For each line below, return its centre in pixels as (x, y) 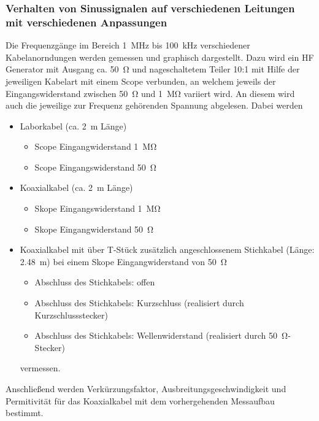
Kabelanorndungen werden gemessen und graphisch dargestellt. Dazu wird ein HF (160, 57)
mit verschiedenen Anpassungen (86, 22)
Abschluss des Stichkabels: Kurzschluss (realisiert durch (139, 303)
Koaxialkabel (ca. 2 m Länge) (76, 187)
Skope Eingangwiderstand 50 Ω (94, 229)
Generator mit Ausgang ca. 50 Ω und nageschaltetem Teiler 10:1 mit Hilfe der (153, 69)
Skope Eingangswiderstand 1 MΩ (98, 208)
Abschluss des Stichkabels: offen (95, 282)
